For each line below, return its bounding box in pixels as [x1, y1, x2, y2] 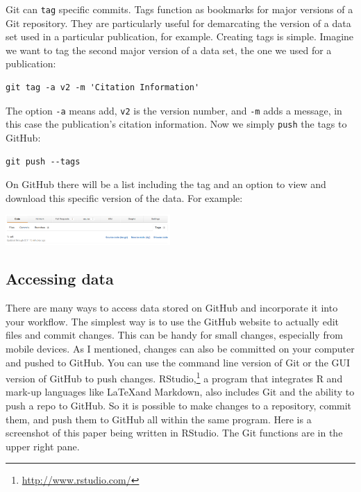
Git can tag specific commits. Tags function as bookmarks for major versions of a [6, 2, 353, 16]
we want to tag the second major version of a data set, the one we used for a [6, 42, 332, 57]
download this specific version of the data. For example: [6, 190, 243, 205]
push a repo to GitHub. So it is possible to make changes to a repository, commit [6, 398, 352, 412]
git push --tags [6, 156, 81, 167]
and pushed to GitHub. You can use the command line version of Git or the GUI [6, 355, 351, 369]
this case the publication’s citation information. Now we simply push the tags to [6, 117, 347, 131]
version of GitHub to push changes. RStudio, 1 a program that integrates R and [6, 369, 343, 385]
